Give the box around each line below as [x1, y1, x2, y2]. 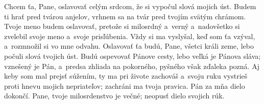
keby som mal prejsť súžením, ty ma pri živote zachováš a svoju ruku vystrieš [4, 71, 248, 81]
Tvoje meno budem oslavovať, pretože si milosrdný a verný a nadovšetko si [4, 21, 240, 31]
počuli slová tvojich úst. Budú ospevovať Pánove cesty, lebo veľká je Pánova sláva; [4, 50, 261, 61]
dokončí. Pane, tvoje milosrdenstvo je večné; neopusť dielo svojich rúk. [4, 90, 225, 101]
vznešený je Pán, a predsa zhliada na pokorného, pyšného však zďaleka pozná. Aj [4, 60, 259, 71]
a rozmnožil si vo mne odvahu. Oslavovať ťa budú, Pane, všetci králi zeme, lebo [4, 41, 254, 51]
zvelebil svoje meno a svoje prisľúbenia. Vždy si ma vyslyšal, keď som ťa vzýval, [4, 30, 255, 41]
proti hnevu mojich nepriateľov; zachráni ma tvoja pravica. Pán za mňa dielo [4, 80, 245, 91]
